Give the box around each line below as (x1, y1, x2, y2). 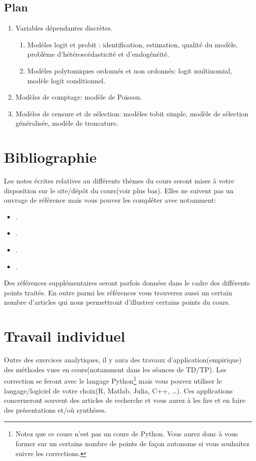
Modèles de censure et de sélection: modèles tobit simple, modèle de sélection (15, 108, 249, 118)
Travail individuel (4, 326, 126, 346)
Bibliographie (4, 147, 97, 167)
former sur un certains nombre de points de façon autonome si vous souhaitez (15, 438, 250, 448)
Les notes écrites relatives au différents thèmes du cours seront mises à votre (4, 176, 234, 186)
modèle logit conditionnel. (27, 75, 105, 85)
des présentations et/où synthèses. (4, 404, 107, 415)
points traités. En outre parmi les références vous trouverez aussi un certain (4, 287, 232, 297)
